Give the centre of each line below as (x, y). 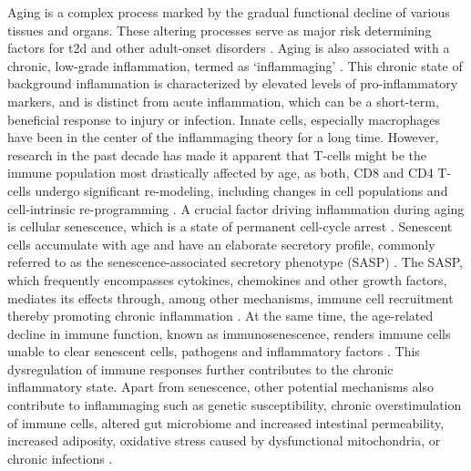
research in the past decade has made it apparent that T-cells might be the (217, 154)
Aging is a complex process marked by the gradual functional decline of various (229, 12)
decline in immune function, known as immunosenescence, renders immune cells (229, 333)
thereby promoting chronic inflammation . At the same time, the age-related (220, 316)
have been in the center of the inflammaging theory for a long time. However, (223, 137)
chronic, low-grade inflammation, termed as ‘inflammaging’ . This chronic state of (235, 65)
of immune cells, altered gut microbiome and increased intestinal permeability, (226, 422)
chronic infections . (60, 458)
